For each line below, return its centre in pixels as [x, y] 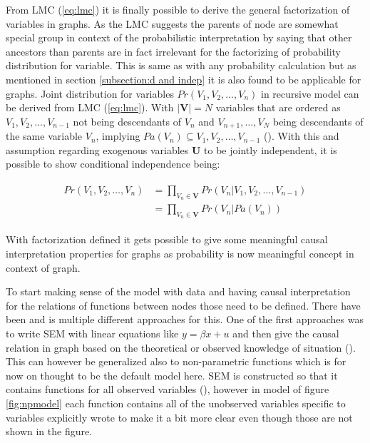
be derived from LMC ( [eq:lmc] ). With [90, 107]
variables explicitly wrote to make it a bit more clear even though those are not [179, 417]
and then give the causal [286, 333]
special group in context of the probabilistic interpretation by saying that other [179, 37]
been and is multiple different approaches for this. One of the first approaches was [185, 319]
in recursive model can [310, 93]
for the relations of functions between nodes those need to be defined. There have [183, 305]
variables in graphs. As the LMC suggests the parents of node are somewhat [172, 23]
